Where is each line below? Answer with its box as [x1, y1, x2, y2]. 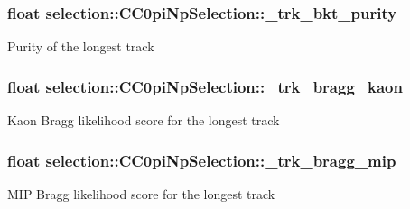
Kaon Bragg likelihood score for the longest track [7, 111, 280, 130]
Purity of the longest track [7, 37, 154, 56]
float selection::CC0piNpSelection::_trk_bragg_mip [7, 149, 396, 171]
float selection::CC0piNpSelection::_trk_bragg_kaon [7, 75, 403, 97]
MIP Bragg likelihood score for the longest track [7, 184, 275, 203]
